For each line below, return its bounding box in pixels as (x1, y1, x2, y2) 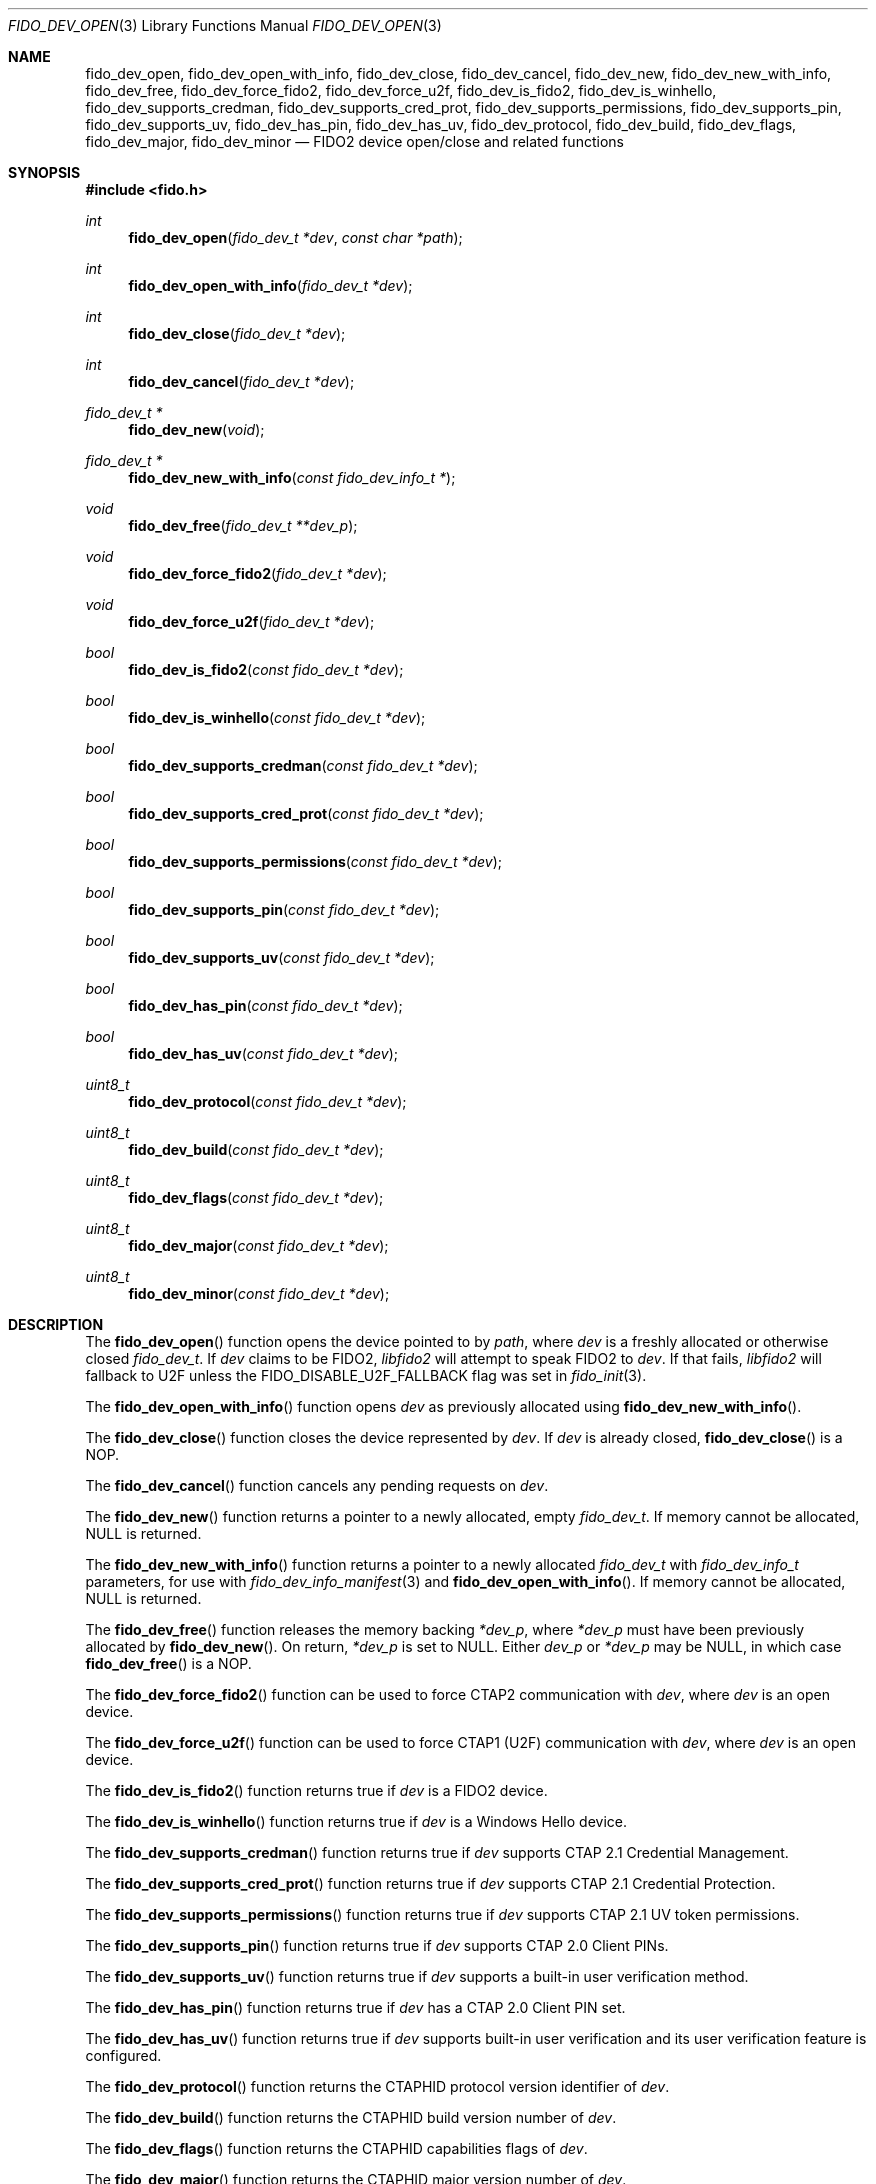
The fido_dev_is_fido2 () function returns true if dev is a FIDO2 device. (85, 1782, 548, 1799)
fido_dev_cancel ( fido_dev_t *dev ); (128, 373, 355, 390)
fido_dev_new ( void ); (128, 421, 265, 438)
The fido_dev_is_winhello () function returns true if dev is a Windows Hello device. (85, 1813, 627, 1830)
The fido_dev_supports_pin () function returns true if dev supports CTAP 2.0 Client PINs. (85, 1937, 669, 1954)
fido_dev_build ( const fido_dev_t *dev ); (128, 1141, 384, 1158)
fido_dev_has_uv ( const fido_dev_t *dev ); (128, 1045, 399, 1062)
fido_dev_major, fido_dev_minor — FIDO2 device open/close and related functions (85, 133, 624, 150)
